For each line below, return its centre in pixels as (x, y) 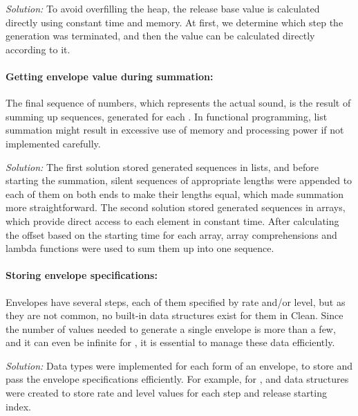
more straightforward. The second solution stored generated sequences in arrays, (176, 207)
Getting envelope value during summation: (110, 76)
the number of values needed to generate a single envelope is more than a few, (171, 328)
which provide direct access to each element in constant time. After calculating (172, 220)
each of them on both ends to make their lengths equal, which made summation (175, 193)
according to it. (38, 49)
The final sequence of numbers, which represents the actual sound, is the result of (178, 103)
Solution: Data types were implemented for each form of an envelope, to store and (179, 365)
